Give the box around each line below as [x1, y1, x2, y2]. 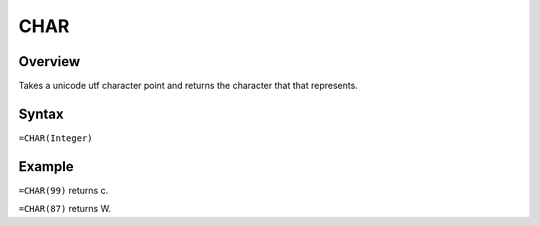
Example [18, 158, 74, 175]
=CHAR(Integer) [18, 132, 94, 144]
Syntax [18, 105, 64, 122]
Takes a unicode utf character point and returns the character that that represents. [18, 80, 359, 92]
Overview [18, 53, 81, 70]
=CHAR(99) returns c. [18, 184, 109, 196]
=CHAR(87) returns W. [18, 203, 112, 215]
